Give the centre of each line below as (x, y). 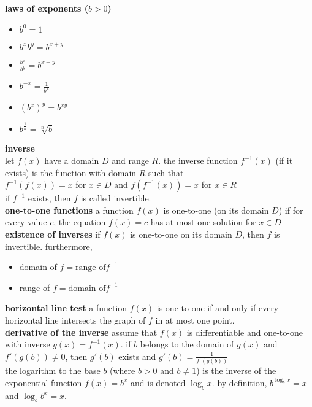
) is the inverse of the (236, 370)
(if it (284, 161)
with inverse (28, 344)
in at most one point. (195, 320)
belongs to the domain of (187, 344)
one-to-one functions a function (69, 210)
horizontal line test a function (66, 308)
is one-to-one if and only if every (218, 308)
